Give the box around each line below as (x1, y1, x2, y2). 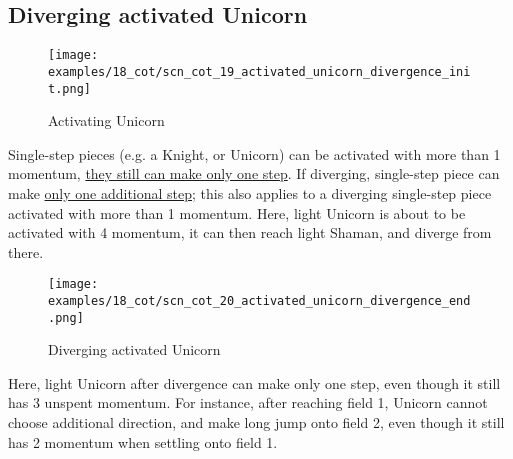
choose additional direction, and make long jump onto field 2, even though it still (8, 412, 505, 433)
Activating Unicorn (48, 110, 165, 131)
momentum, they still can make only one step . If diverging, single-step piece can (8, 163, 500, 184)
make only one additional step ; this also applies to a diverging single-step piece (8, 182, 492, 203)
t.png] (48, 81, 91, 96)
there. (8, 241, 44, 262)
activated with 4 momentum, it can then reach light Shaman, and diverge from (8, 222, 492, 243)
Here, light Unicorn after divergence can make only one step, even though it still (8, 372, 501, 393)
